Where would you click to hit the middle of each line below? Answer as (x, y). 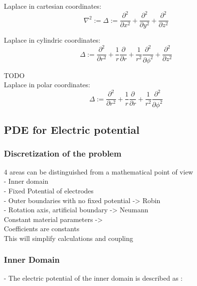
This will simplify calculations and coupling (69, 238)
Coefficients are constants (42, 229)
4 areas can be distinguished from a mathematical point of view (98, 171)
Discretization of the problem (63, 153)
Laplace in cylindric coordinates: (52, 40)
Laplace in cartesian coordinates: (53, 6)
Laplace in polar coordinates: (47, 85)
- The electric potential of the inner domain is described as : (93, 278)
